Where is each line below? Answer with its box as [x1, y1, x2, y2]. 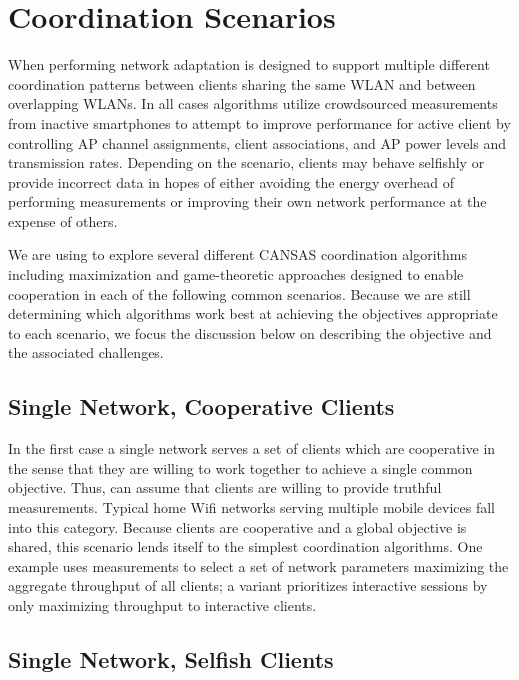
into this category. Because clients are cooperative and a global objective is [8, 516, 467, 537]
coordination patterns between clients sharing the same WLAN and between [8, 73, 476, 94]
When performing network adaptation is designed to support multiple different [8, 54, 490, 75]
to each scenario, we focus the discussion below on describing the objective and [8, 322, 492, 343]
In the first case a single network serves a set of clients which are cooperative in [8, 438, 496, 459]
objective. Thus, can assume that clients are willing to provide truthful [8, 477, 442, 498]
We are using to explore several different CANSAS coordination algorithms [8, 244, 467, 265]
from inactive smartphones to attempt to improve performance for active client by [8, 112, 511, 133]
